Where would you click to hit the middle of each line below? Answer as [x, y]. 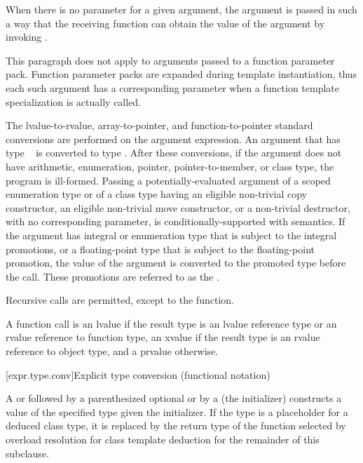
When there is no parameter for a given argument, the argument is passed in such [181, 9]
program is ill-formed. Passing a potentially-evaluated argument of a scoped [168, 180]
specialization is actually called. [74, 101]
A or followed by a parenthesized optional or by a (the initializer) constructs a [174, 398]
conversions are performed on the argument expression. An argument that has [173, 139]
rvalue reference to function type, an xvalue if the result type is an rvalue [163, 337]
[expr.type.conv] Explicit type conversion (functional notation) [138, 374]
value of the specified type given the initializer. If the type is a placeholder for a [177, 411]
